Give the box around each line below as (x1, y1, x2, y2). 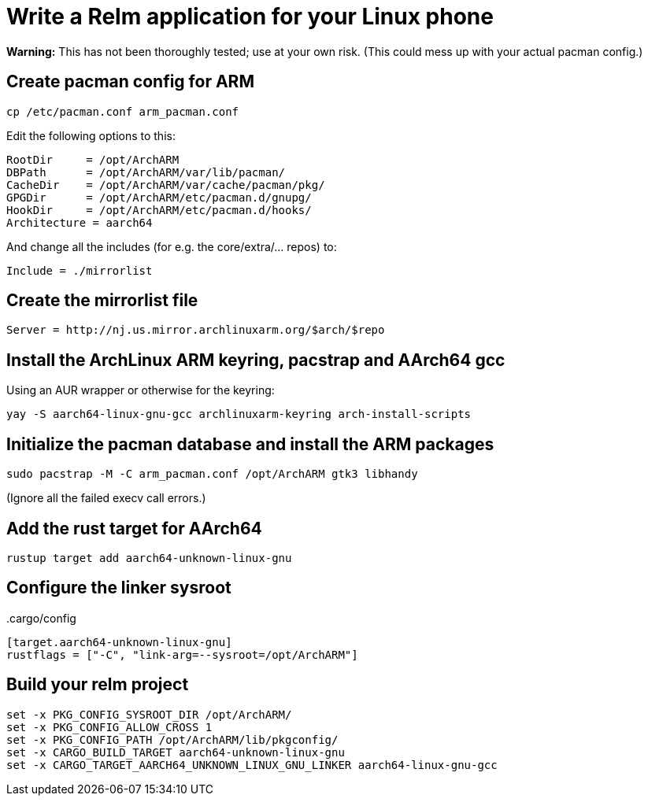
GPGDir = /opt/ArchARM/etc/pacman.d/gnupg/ (6, 190, 312, 204)
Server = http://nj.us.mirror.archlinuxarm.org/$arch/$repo (6, 323, 385, 337)
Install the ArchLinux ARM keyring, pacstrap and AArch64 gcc (6, 349, 505, 370)
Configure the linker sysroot (6, 578, 231, 598)
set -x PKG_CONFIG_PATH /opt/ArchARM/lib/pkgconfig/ (6, 733, 339, 746)
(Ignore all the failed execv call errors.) (6, 491, 206, 505)
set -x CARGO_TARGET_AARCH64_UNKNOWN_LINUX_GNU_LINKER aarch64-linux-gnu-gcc (6, 758, 498, 771)
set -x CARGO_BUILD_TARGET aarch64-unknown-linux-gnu (6, 745, 345, 759)
